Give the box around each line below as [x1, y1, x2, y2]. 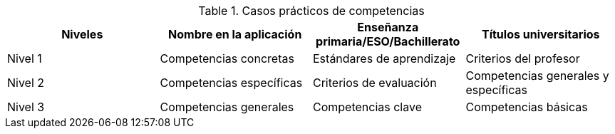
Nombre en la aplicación [168, 27, 302, 41]
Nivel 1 [7, 51, 42, 66]
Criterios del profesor [465, 51, 580, 66]
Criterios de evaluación [313, 76, 437, 90]
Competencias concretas [160, 51, 294, 66]
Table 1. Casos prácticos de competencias [198, 4, 425, 18]
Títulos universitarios [481, 27, 600, 41]
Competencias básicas [465, 100, 588, 114]
